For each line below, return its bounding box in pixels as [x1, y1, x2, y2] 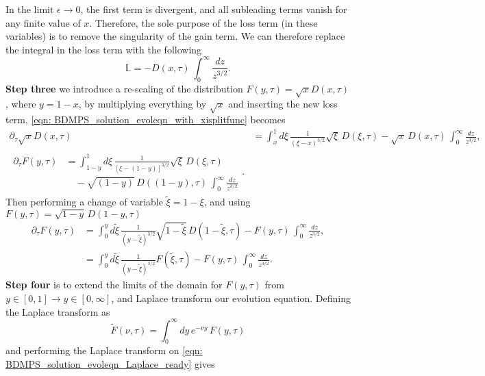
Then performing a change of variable [5, 195, 163, 209]
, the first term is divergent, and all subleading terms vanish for [80, 2, 347, 16]
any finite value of [5, 15, 81, 29]
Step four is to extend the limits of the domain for [5, 277, 223, 292]
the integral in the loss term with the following [5, 42, 202, 56]
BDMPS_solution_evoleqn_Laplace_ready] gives [5, 357, 215, 371]
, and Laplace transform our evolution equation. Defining [111, 290, 351, 305]
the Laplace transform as [5, 304, 110, 318]
